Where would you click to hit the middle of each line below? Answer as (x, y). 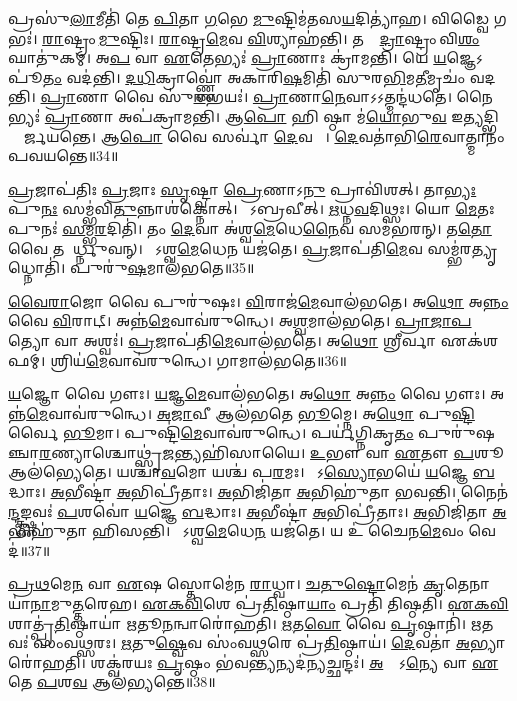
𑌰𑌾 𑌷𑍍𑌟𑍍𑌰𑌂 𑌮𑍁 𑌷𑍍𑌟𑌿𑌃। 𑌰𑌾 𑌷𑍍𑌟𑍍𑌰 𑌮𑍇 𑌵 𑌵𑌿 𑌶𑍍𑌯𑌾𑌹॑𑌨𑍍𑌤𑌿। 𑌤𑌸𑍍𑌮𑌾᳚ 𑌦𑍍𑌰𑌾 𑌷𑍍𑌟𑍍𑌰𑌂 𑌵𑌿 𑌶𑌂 (261, 37)
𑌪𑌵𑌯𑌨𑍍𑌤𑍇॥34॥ (63, 155)
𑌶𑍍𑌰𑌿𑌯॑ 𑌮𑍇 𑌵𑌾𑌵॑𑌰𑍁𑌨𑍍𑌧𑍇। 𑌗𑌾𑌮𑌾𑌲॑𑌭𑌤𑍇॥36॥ (198, 359)
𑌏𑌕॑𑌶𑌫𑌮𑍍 (469, 339)
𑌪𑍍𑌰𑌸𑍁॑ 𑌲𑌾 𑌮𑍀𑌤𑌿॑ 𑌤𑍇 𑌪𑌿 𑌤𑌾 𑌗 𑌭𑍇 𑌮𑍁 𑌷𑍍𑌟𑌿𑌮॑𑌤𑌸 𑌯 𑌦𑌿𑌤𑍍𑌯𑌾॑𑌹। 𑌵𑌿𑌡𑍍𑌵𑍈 (249, 18)
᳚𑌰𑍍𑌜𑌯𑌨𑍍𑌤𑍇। (52, 135)
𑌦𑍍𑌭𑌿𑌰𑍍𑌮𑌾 (491, 115)
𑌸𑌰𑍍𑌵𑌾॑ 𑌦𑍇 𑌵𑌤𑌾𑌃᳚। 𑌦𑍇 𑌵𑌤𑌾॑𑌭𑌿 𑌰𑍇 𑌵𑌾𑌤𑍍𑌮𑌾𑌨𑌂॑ (358, 135)
